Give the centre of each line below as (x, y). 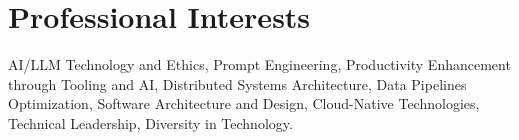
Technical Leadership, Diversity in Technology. (150, 122)
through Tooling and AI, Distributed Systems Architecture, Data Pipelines (237, 83)
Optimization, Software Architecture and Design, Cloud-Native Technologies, (244, 103)
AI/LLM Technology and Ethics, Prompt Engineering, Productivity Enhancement (259, 64)
